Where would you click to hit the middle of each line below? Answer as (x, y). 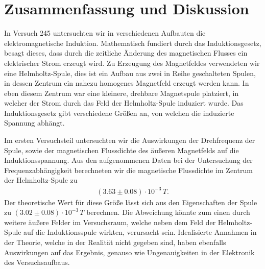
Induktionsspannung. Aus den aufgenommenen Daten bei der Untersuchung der (128, 160)
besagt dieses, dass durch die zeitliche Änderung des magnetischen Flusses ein (126, 53)
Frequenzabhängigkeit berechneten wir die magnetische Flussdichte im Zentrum (128, 170)
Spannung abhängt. (34, 123)
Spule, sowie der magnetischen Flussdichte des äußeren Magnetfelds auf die (122, 150)
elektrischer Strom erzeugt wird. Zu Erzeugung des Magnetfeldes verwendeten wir (132, 63)
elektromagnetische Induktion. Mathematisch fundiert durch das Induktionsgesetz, (133, 43)
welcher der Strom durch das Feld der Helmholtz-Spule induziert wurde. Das (124, 103)
